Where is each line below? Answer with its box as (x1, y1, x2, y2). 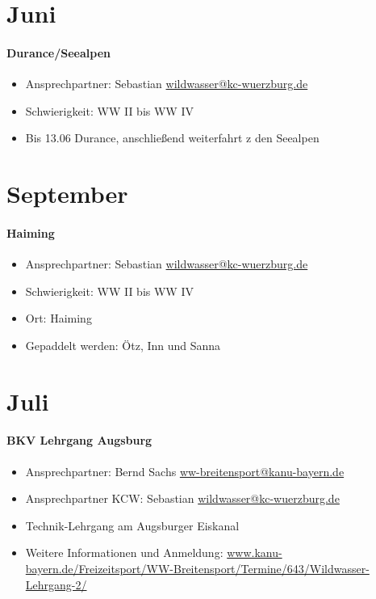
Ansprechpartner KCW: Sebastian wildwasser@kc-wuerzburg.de (25, 490, 340, 507)
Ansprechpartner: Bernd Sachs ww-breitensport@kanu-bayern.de (25, 462, 345, 479)
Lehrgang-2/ (25, 576, 87, 593)
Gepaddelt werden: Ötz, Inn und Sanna (25, 336, 221, 353)
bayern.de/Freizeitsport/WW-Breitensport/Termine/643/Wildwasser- (25, 560, 370, 577)
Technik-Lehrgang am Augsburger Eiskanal (25, 517, 240, 534)
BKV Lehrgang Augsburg (6, 432, 152, 449)
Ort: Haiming (25, 310, 92, 327)
